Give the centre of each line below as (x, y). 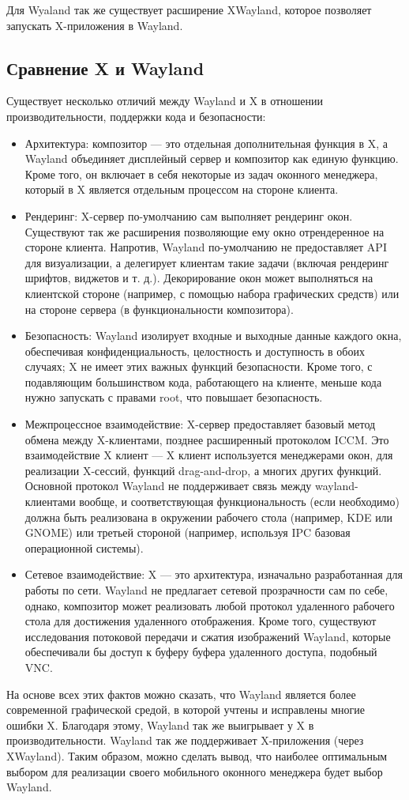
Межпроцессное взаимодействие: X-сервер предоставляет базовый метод (200, 424)
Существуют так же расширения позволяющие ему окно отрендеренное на (204, 231)
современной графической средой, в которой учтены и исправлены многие (186, 709)
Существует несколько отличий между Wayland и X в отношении (165, 101)
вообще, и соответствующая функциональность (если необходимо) (239, 502)
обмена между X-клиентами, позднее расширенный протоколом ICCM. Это (207, 439)
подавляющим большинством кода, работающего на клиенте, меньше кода (203, 381)
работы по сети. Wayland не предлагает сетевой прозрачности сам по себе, (206, 590)
